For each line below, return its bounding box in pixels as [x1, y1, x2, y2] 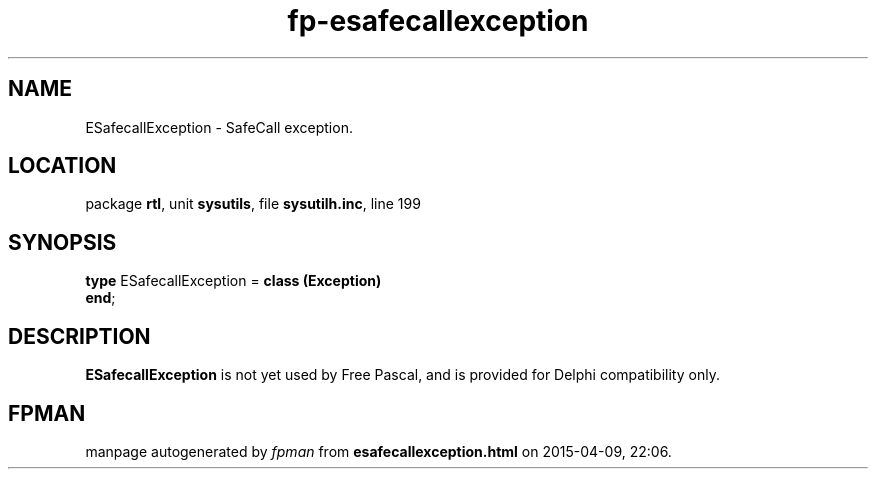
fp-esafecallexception [287, 4, 589, 38]
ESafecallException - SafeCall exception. [85, 118, 353, 136]
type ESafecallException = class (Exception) [85, 272, 382, 290]
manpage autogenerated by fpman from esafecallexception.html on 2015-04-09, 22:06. [85, 442, 672, 460]
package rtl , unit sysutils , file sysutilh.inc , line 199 [85, 195, 421, 213]
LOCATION [8, 153, 117, 179]
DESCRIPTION [8, 323, 151, 349]
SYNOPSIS [8, 229, 117, 255]
